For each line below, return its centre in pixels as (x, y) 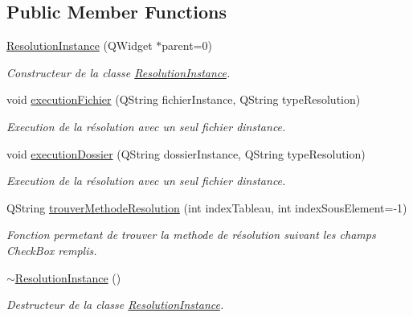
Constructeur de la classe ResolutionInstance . (119, 72)
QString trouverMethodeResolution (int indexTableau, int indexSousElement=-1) (207, 207)
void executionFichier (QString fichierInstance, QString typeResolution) (184, 99)
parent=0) (187, 45)
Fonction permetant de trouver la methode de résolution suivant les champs (191, 235)
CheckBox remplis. (52, 250)
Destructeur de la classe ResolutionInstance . (115, 305)
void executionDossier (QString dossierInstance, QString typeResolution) (186, 153)
